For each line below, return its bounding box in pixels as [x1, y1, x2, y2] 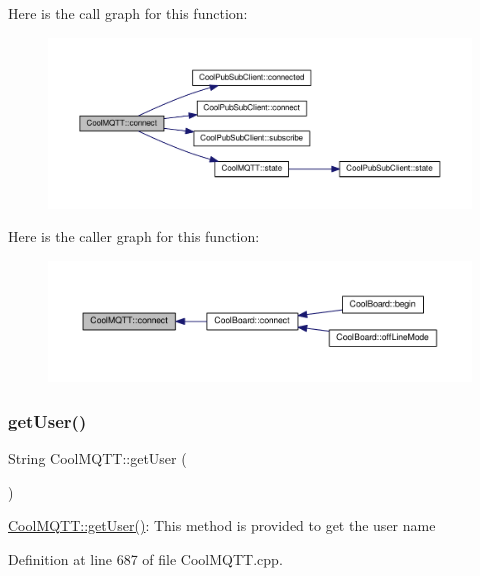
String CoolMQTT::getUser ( [8, 448, 187, 469]
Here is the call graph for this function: [8, 3, 248, 23]
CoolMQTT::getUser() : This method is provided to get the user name [8, 515, 436, 536]
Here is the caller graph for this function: [8, 226, 260, 247]
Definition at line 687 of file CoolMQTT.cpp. [8, 548, 283, 569]
